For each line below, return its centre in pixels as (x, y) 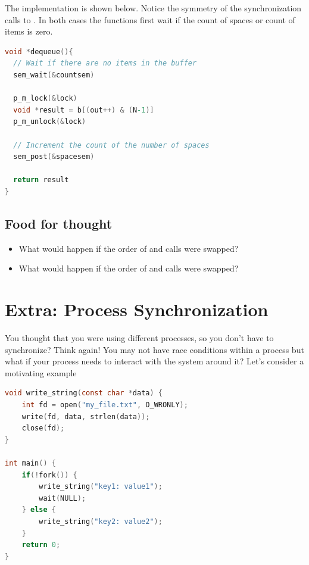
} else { (39, 510)
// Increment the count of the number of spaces (111, 145)
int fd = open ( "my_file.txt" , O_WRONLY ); (105, 405)
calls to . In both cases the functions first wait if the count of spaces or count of (150, 19)
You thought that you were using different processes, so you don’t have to (139, 338)
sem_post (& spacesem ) (54, 157)
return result (41, 180)
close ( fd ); (43, 428)
